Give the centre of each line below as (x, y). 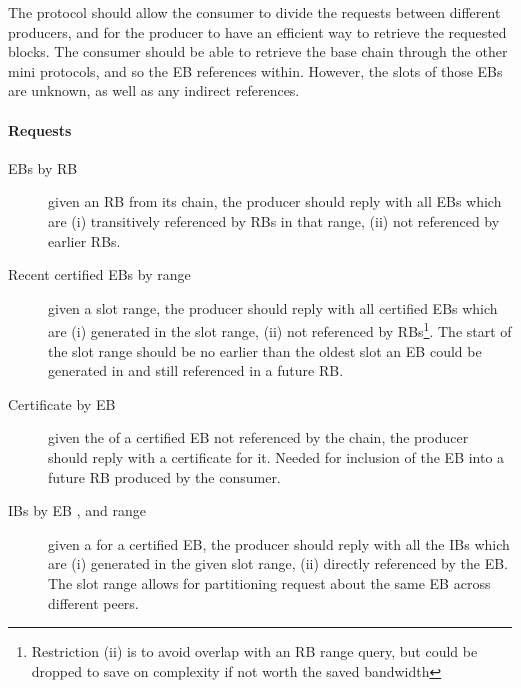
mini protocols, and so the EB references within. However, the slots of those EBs (255, 70)
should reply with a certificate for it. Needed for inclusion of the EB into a (276, 456)
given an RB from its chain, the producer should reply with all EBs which (275, 201)
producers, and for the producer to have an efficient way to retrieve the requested (257, 31)
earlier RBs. (84, 240)
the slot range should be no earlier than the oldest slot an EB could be (265, 350)
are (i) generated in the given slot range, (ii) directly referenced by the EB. (278, 563)
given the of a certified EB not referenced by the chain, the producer (258, 437)
